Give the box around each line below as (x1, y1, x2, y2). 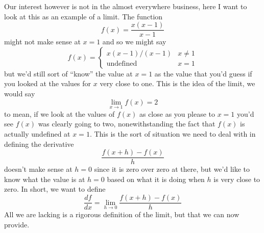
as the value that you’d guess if (154, 68, 252, 79)
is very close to (213, 173, 260, 184)
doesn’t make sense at (4, 164, 73, 174)
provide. (4, 219, 30, 229)
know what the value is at (4, 173, 85, 184)
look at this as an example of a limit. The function (4, 11, 163, 21)
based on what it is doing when (107, 173, 205, 184)
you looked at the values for (4, 78, 91, 89)
